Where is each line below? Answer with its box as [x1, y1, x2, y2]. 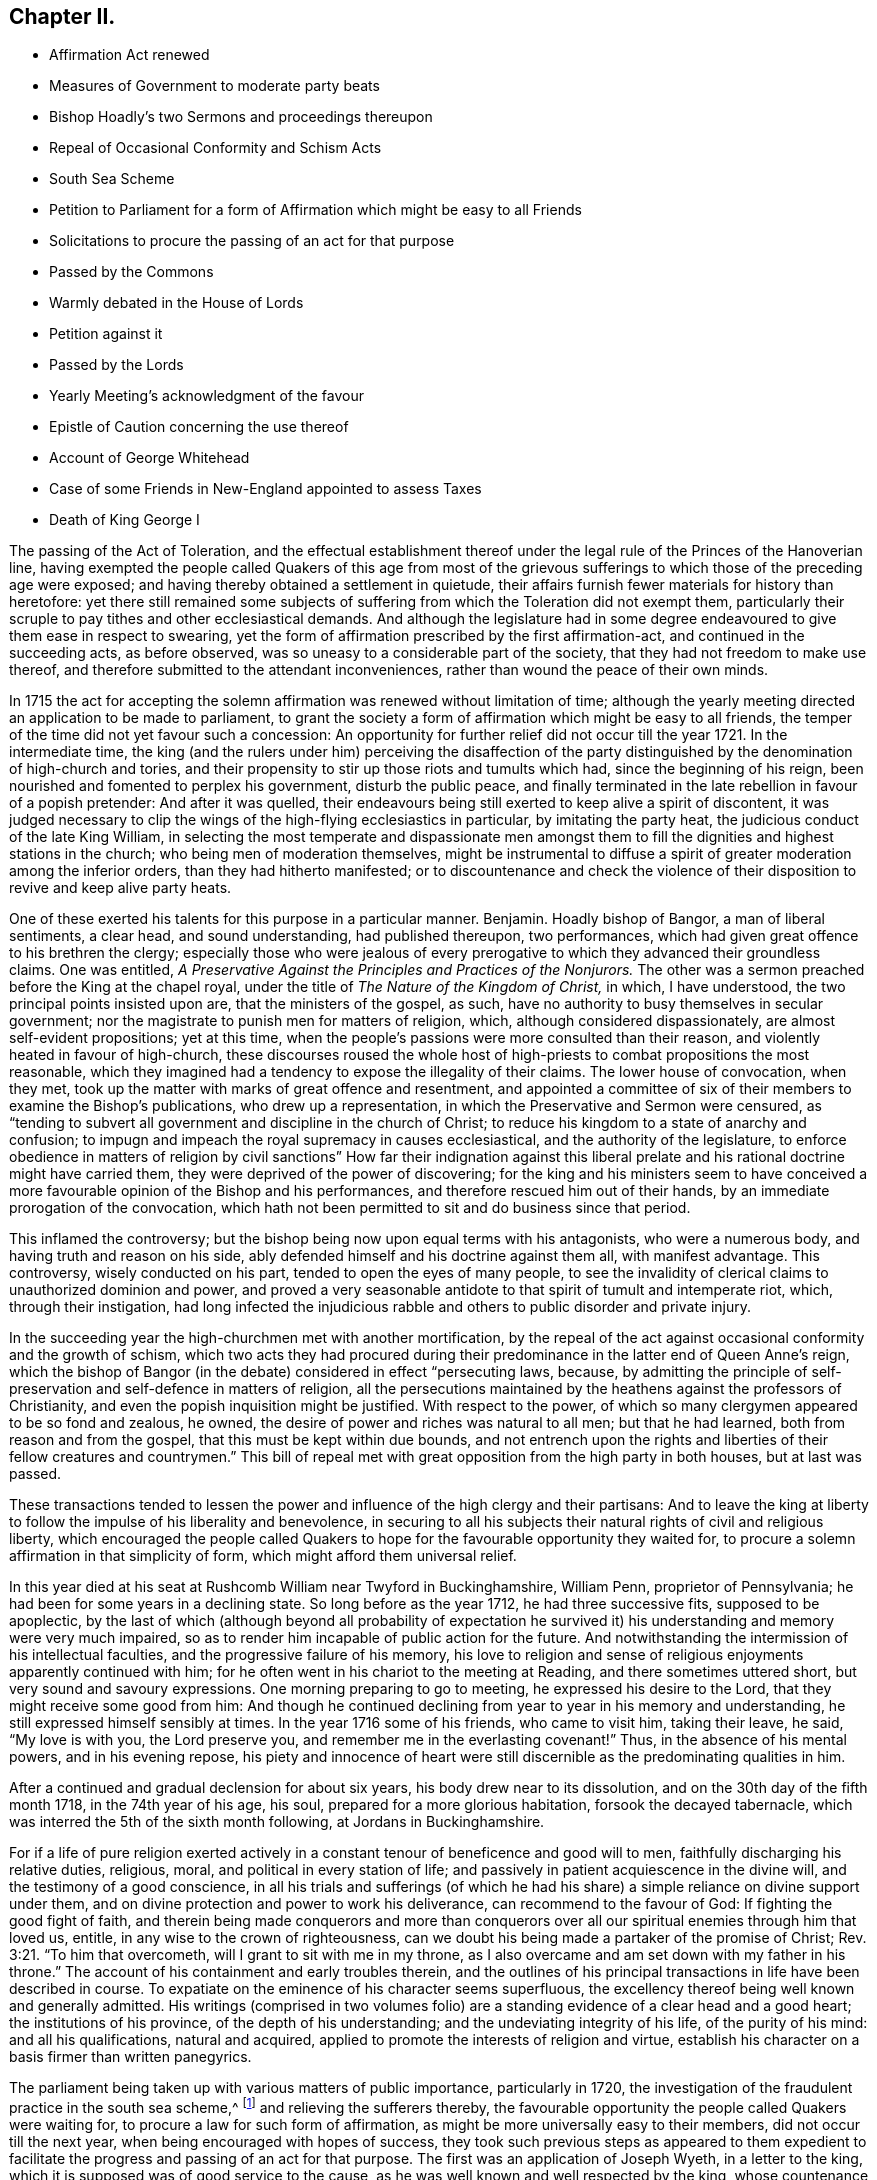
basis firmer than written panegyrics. [9, 2048, 252, 2066]
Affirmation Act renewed [49, 46, 210, 64]
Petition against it [49, 325, 163, 343]
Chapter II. [9, 4, 116, 29]
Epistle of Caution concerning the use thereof [49, 418, 349, 436]
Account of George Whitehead [49, 449, 250, 467]
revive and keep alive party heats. [9, 879, 232, 897]
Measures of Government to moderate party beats [49, 77, 380, 95]
